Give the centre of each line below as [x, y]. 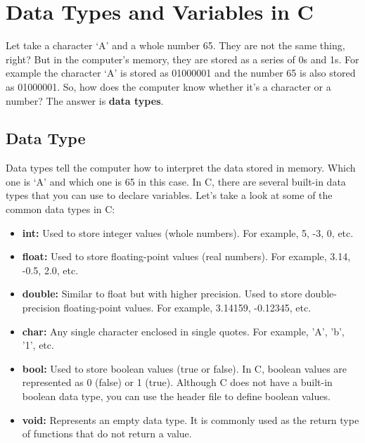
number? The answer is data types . [85, 100]
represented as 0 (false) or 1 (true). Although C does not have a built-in [177, 382]
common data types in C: [60, 209]
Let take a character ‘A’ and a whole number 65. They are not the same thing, [175, 45]
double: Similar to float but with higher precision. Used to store [162, 294]
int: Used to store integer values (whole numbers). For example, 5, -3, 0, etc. [188, 232]
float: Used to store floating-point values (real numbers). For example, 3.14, [186, 256]
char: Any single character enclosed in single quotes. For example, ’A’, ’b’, [183, 331]
